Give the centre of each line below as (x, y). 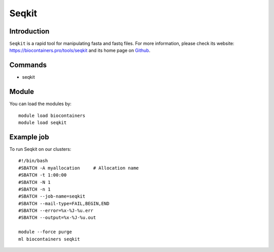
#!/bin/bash (33, 161)
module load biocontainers (52, 115)
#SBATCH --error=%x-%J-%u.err (56, 211)
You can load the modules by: (41, 104)
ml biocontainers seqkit (49, 239)
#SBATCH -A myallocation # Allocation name (79, 168)
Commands (28, 65)
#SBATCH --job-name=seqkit (52, 196)
